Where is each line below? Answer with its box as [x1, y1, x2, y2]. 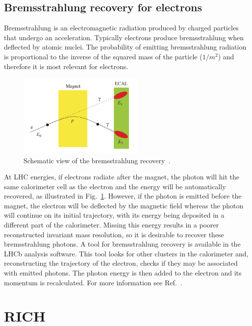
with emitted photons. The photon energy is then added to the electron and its [4, 268, 242, 278]
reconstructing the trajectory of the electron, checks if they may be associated [4, 258, 238, 268]
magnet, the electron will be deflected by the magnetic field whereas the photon [4, 200, 244, 210]
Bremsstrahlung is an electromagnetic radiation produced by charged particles [4, 23, 239, 33]
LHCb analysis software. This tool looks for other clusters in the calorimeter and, [4, 248, 249, 258]
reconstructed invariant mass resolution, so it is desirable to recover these [4, 229, 224, 239]
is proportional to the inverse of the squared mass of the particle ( [4, 51, 202, 61]
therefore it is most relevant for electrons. [4, 61, 128, 71]
